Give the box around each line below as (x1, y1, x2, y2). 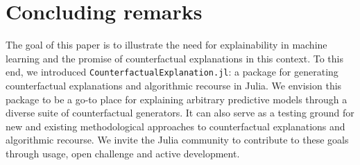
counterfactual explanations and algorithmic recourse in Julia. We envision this (6, 78, 342, 92)
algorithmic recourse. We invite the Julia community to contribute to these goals (6, 132, 349, 147)
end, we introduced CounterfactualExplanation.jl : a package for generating (6, 64, 338, 79)
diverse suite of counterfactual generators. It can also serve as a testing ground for (6, 105, 354, 120)
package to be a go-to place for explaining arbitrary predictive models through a (6, 92, 348, 106)
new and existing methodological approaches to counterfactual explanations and (6, 119, 345, 133)
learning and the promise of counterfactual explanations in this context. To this (6, 51, 343, 65)
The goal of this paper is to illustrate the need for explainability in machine (6, 37, 327, 52)
